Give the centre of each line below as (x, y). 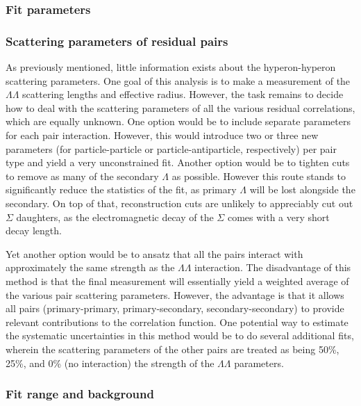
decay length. (34, 230)
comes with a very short (278, 217)
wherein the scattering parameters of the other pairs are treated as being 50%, (173, 349)
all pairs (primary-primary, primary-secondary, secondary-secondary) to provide (175, 308)
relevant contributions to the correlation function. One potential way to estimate (177, 322)
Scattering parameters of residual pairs (117, 41)
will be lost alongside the (302, 189)
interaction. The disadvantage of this (273, 267)
